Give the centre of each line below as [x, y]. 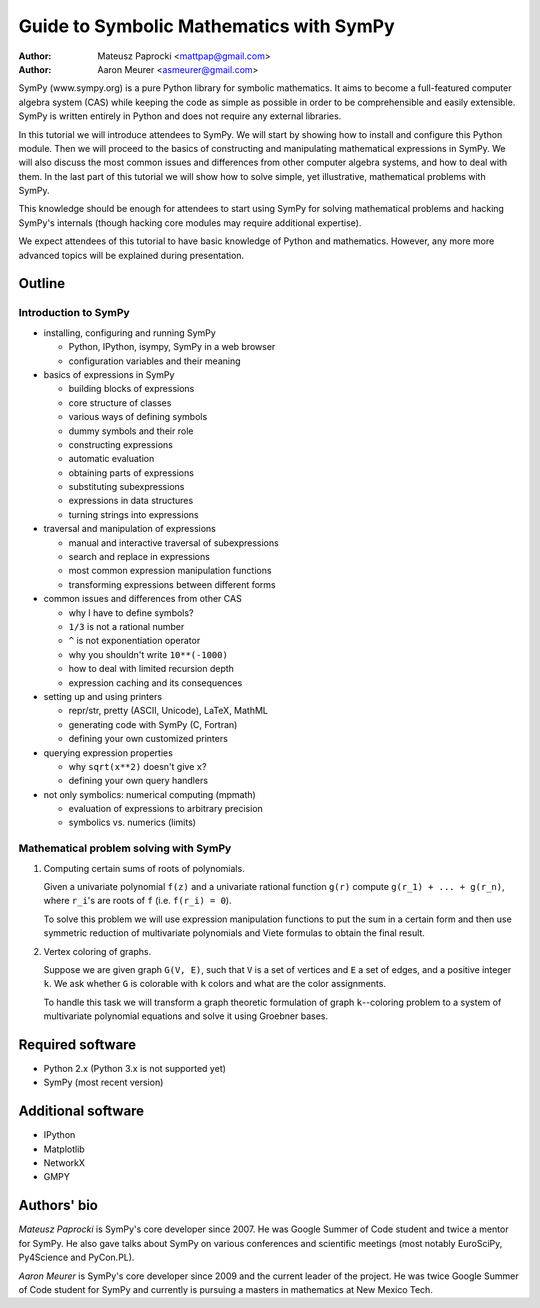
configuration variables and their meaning [154, 361]
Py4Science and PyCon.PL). [76, 1257]
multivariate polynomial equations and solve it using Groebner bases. [186, 1016]
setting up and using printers [103, 696]
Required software [77, 1044]
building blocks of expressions [131, 389]
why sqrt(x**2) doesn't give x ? [137, 766]
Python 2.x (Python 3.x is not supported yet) [135, 1069]
